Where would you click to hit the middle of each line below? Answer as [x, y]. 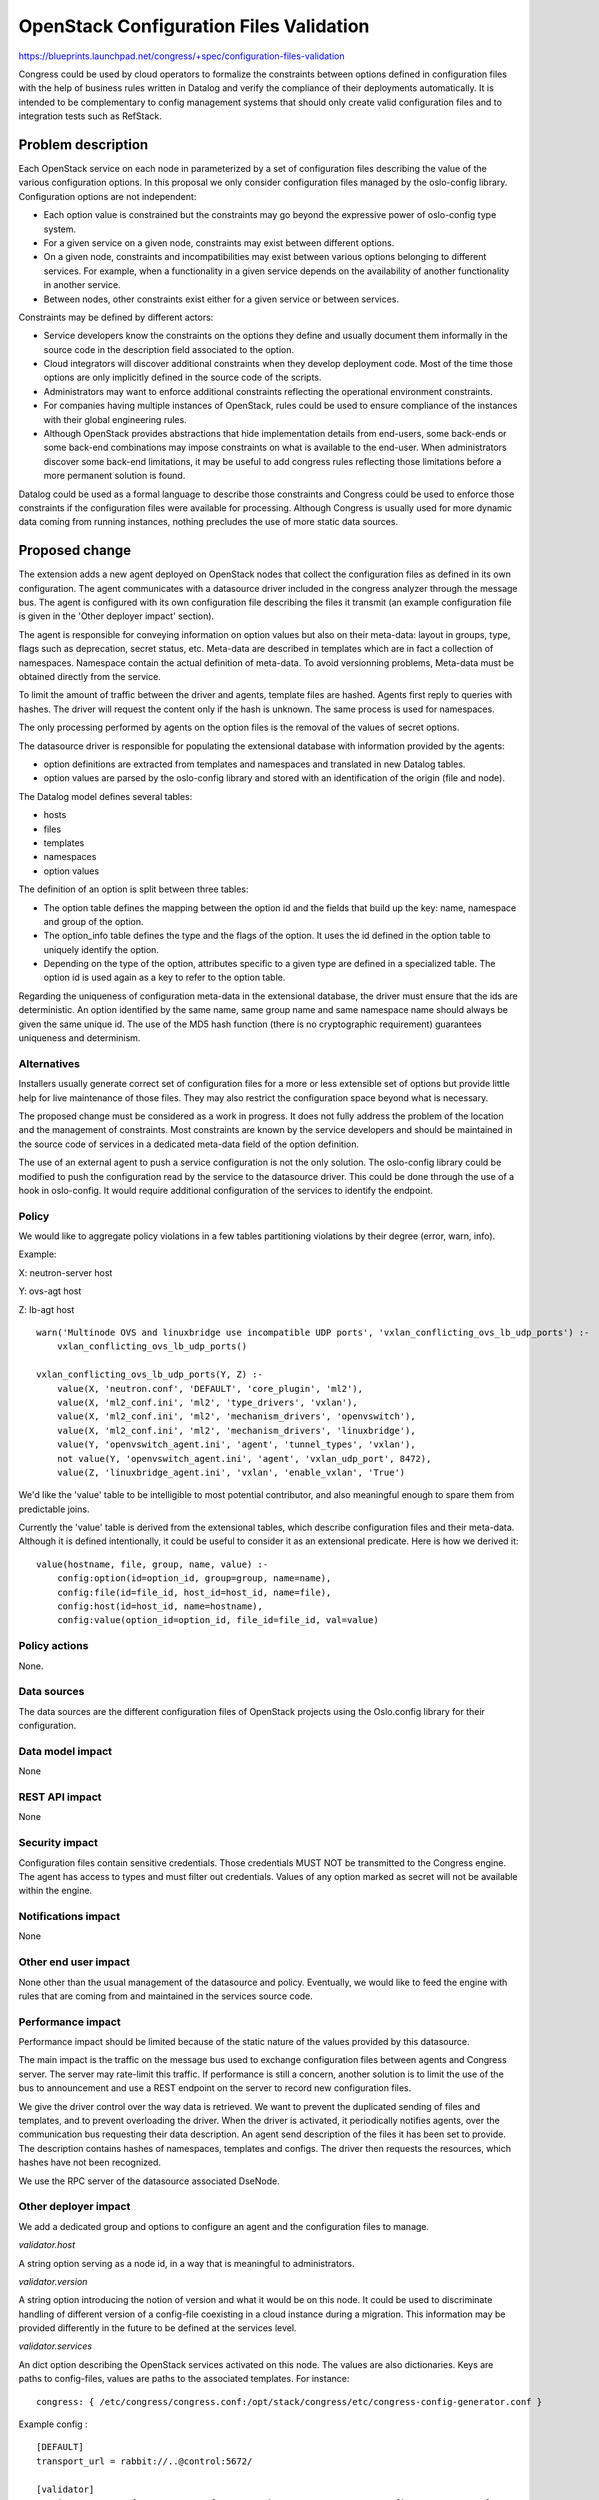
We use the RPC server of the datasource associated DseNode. [149, 2181]
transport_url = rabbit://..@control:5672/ [144, 2461]
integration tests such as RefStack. [90, 116]
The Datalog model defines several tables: [105, 796]
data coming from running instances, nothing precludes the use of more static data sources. [208, 522]
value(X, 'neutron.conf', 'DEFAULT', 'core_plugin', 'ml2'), [210, 1388]
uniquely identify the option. [101, 949]
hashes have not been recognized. [90, 2162]
